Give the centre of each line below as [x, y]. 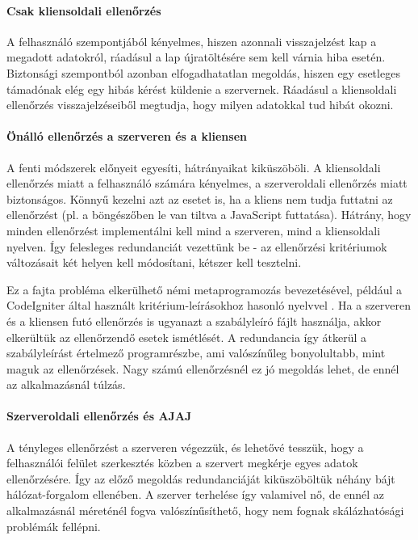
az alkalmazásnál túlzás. [66, 384]
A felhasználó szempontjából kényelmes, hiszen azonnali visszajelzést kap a [192, 41]
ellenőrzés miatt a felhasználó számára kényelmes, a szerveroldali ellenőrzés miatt [207, 183]
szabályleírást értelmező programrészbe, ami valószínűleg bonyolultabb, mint [196, 353]
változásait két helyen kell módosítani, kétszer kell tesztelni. [154, 262]
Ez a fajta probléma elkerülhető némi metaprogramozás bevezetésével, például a [205, 289]
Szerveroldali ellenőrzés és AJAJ [99, 416]
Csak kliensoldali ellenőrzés [84, 10]
